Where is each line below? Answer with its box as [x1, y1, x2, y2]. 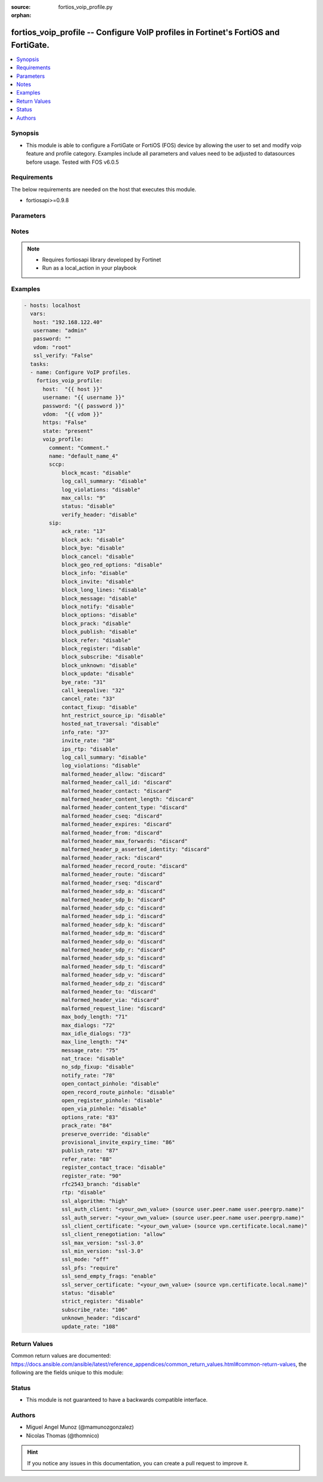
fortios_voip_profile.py [58, 4, 113, 10]
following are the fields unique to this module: [11, 1369, 124, 1376]
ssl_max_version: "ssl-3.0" [61, 1239, 144, 1246]
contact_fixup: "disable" [61, 703, 138, 710]
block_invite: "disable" [61, 578, 135, 585]
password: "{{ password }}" [42, 402, 125, 409]
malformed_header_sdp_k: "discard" [61, 921, 166, 928]
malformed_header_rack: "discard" [61, 854, 163, 861]
